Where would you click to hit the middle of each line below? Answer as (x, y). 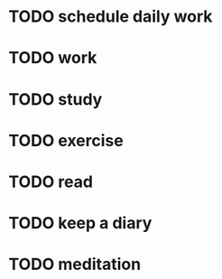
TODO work (53, 58)
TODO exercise (66, 140)
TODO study (55, 99)
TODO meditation (75, 265)
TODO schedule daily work (111, 17)
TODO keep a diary (80, 223)
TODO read (51, 181)
